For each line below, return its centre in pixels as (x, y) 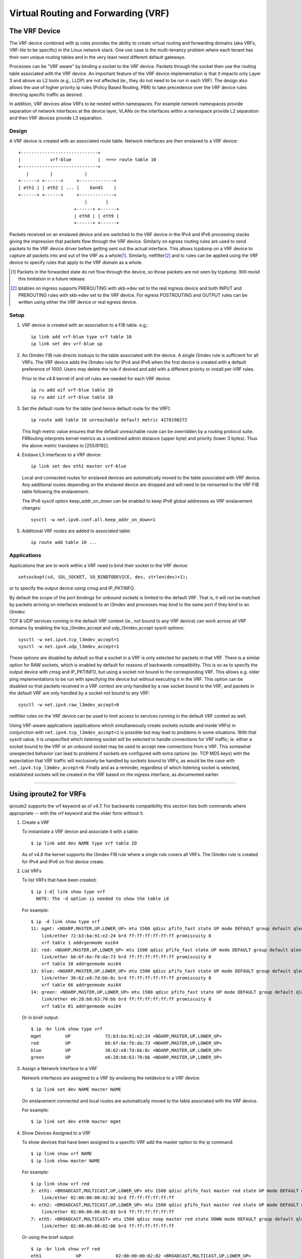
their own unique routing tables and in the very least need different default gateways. (98, 57)
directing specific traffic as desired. (46, 94)
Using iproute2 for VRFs (48, 794)
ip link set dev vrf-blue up (67, 344)
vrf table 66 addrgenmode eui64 (81, 985)
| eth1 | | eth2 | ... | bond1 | (67, 188)
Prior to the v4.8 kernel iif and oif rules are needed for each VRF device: (96, 378)
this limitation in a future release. (52, 279)
